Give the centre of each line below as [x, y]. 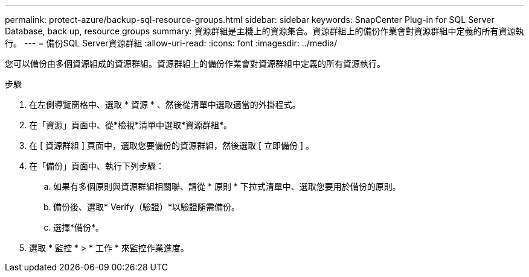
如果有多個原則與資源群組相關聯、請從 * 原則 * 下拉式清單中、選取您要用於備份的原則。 [227, 186]
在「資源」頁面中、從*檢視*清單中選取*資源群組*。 [131, 125]
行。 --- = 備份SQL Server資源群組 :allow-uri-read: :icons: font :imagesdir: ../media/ [171, 43]
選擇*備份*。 [79, 227]
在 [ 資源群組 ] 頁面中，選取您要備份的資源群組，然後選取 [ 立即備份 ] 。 [172, 145]
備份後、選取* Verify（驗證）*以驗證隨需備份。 [146, 207]
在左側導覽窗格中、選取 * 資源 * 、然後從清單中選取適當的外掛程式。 [165, 104]
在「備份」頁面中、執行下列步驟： [97, 166]
